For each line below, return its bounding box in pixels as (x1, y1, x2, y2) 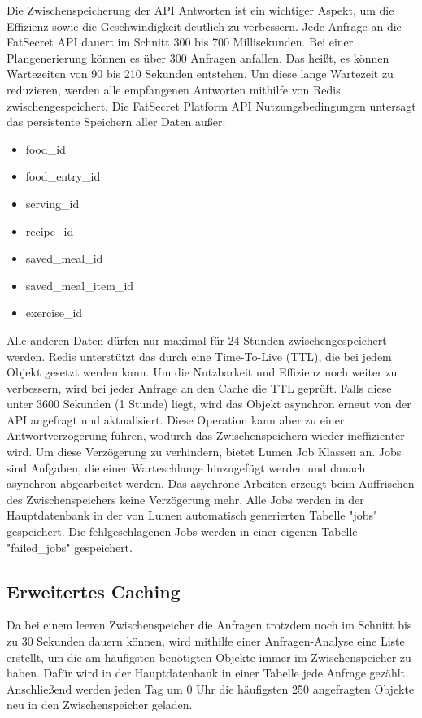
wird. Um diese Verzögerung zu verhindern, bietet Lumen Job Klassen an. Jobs (7, 443, 402, 460)
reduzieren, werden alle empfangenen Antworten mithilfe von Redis (7, 81, 341, 98)
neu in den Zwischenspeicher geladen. (7, 696, 193, 713)
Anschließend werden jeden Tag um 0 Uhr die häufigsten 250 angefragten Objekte (7, 680, 415, 697)
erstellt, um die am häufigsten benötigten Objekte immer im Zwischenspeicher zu (7, 648, 411, 665)
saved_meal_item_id (25, 276, 134, 294)
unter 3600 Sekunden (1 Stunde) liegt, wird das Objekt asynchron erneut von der (7, 395, 411, 412)
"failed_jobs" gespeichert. (7, 538, 133, 555)
